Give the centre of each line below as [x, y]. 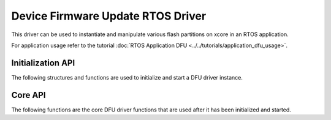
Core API [29, 95]
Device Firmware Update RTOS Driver [109, 16]
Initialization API [43, 63]
